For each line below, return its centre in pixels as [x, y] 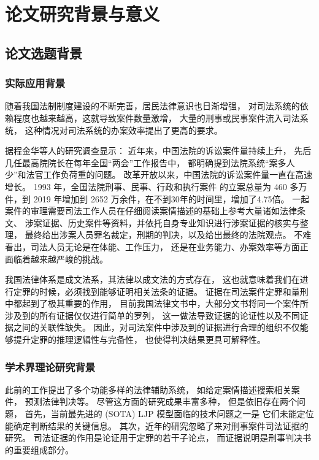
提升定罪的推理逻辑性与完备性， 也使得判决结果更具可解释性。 [139, 339]
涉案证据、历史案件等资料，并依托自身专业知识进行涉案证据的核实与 [162, 222]
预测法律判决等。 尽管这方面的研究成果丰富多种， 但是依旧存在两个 [161, 401]
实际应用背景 [35, 83]
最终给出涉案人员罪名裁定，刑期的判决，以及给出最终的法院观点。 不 [164, 235]
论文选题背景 [44, 52]
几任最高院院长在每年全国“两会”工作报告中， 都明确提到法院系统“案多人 [150, 162]
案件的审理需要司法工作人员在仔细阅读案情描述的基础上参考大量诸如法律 [151, 211]
